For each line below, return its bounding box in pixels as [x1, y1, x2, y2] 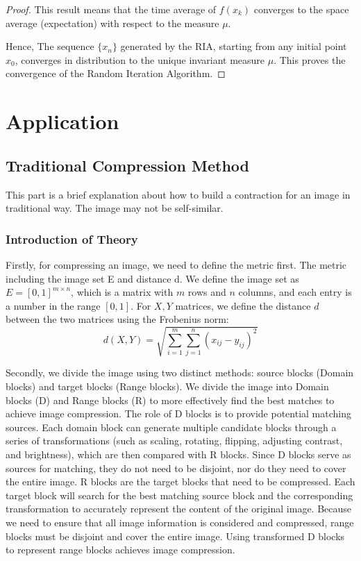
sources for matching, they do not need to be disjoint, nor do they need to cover [6, 460, 346, 475]
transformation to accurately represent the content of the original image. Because [6, 501, 352, 516]
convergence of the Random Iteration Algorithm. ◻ [6, 66, 226, 81]
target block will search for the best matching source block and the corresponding [6, 487, 353, 502]
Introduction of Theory [6, 230, 138, 247]
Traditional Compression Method [6, 154, 250, 176]
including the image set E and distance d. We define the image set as [6, 271, 299, 285]
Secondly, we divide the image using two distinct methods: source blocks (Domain [6, 365, 354, 380]
